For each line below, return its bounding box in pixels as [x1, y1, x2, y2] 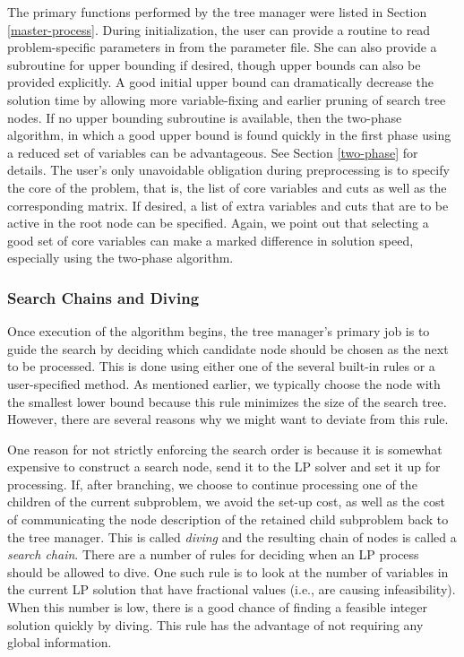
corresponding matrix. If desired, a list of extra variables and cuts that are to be [7, 195, 449, 214]
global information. [7, 633, 112, 652]
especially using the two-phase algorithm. [7, 248, 234, 267]
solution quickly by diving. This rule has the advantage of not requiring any [7, 615, 424, 634]
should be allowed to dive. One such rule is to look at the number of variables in [7, 562, 449, 581]
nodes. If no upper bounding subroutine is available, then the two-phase [7, 108, 402, 126]
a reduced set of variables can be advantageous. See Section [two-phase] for [7, 143, 418, 161]
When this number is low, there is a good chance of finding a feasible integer [7, 598, 428, 617]
